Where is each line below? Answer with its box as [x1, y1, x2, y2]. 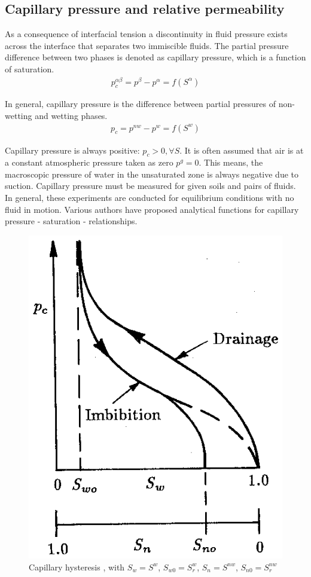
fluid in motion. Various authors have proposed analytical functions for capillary [5, 203, 299, 215]
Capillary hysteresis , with [29, 560, 125, 573]
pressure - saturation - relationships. [5, 215, 138, 227]
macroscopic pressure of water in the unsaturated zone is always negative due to [5, 167, 298, 180]
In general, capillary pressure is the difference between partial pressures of [5, 97, 276, 110]
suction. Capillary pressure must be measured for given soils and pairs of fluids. [5, 179, 296, 192]
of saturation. [5, 62, 54, 75]
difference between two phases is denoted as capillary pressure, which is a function [5, 51, 306, 63]
